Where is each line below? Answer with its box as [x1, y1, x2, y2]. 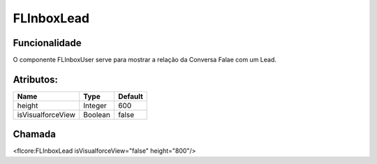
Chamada [13, 128, 56, 140]
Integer [82, 100, 108, 110]
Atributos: [13, 73, 59, 85]
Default [117, 91, 143, 101]
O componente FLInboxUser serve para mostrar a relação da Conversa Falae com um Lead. [13, 56, 277, 64]
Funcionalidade [13, 37, 82, 49]
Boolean [82, 110, 111, 119]
